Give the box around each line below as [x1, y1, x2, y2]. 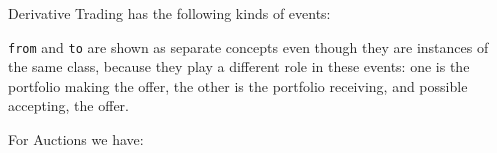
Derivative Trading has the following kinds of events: [8, 3, 331, 23]
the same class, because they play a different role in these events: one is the [8, 56, 470, 77]
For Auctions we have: [8, 129, 144, 150]
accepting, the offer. [8, 95, 129, 116]
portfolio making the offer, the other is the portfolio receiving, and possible [8, 75, 468, 96]
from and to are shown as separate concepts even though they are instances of [8, 36, 489, 57]
